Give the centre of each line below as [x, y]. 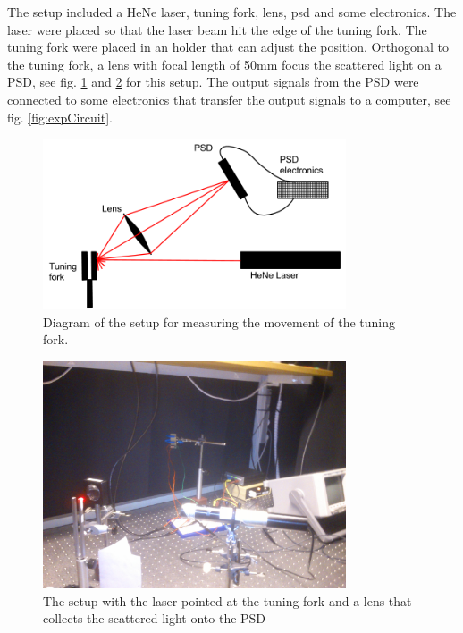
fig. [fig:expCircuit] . [60, 117]
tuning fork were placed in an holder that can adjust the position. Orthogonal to [228, 47]
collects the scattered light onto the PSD [155, 618]
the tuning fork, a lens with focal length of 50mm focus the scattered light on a [224, 64]
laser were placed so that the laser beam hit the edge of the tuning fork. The [217, 29]
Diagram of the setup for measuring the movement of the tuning [219, 321]
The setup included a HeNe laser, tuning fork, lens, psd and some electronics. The [232, 12]
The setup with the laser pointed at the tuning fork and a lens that [227, 600]
